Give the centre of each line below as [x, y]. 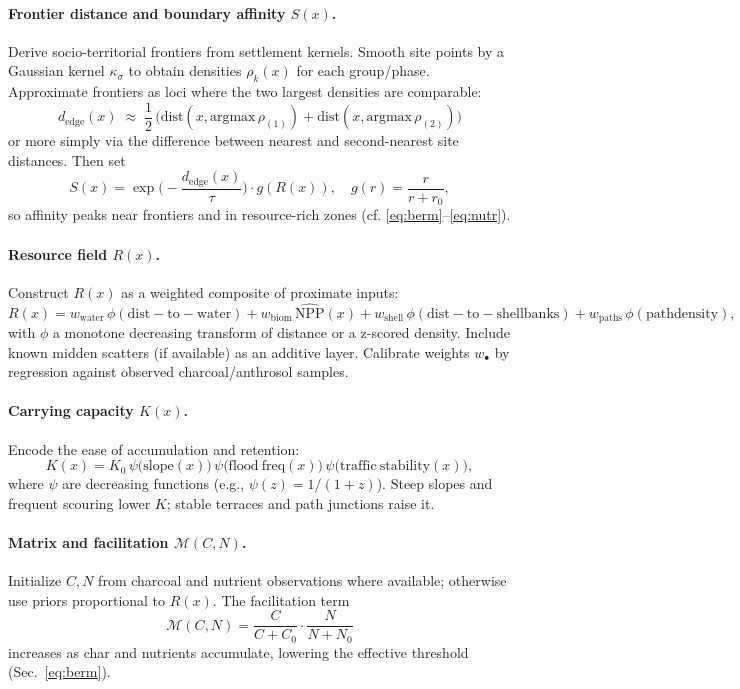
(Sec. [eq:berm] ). [59, 671]
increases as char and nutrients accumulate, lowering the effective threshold [238, 651]
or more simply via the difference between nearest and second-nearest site [233, 140]
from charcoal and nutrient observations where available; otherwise [302, 580]
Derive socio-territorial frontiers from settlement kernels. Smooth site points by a [256, 50]
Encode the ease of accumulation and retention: [154, 448]
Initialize [35, 580]
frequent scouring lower [79, 502]
